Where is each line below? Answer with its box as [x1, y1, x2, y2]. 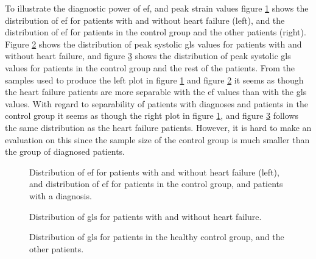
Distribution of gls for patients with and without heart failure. [29, 210, 262, 222]
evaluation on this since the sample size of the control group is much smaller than [5, 133, 310, 146]
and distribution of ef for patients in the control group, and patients [29, 177, 283, 190]
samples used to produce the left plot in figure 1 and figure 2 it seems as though [5, 73, 304, 86]
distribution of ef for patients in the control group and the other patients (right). [5, 26, 306, 38]
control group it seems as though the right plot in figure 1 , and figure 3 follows [5, 109, 298, 122]
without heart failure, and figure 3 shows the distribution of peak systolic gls [5, 49, 291, 62]
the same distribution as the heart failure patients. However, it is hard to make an [5, 121, 312, 133]
